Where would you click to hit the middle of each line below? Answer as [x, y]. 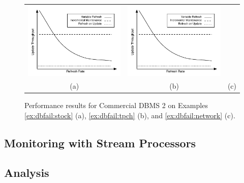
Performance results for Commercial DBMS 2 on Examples [116, 105]
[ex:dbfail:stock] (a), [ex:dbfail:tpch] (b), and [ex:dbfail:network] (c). [130, 115]
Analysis [27, 173]
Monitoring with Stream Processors [100, 142]
